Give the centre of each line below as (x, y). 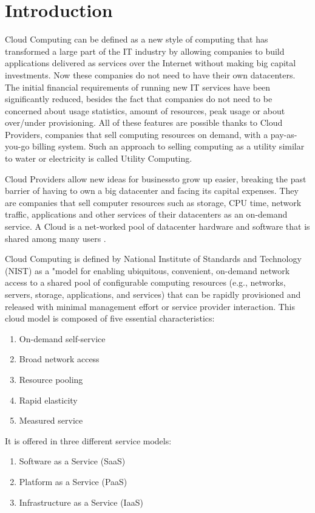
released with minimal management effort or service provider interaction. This (150, 306)
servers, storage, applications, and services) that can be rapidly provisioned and (153, 294)
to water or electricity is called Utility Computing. (99, 158)
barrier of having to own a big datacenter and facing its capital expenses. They (152, 191)
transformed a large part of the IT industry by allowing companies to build (145, 51)
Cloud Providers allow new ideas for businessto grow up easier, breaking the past (156, 178)
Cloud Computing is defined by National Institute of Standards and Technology (153, 259)
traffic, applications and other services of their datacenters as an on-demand (146, 214)
